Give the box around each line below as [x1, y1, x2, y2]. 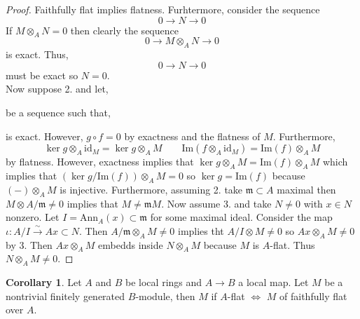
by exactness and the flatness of [124, 128, 261, 143]
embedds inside [98, 237, 163, 252]
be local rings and [125, 275, 202, 290]
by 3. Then [6, 237, 53, 252]
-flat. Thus [270, 237, 315, 252]
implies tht [177, 223, 224, 238]
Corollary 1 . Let [6, 275, 82, 290]
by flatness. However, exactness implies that [6, 154, 194, 169]
